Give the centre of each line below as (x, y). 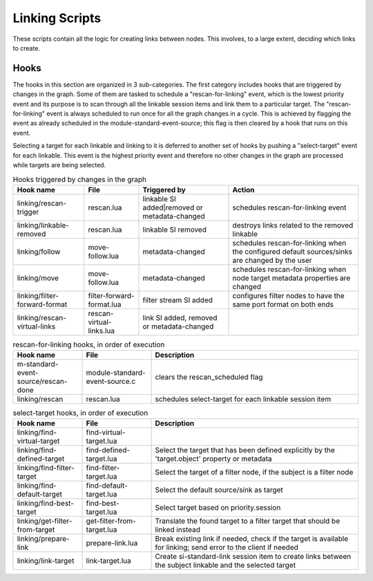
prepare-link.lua (112, 543)
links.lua (102, 331)
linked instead (178, 530)
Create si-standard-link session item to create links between (253, 557)
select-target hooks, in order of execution (80, 413)
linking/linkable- (43, 225)
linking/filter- (38, 295)
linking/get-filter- (45, 521)
